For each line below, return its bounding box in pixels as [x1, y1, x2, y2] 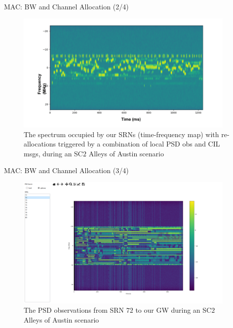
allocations [24, 139, 56, 149]
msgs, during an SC [24, 148, 83, 159]
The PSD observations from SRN [24, 305, 124, 315]
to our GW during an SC [135, 305, 212, 315]
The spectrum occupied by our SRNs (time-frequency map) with [24, 129, 219, 139]
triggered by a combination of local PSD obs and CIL [58, 139, 220, 149]
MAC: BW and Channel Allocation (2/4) [4, 1, 129, 11]
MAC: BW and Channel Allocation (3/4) [4, 165, 129, 175]
